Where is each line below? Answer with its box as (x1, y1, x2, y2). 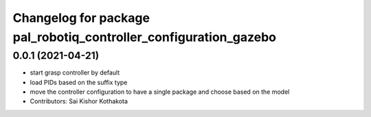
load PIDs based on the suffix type (30, 78, 128, 86)
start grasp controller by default (30, 68, 120, 77)
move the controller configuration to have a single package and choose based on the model (30, 88, 290, 96)
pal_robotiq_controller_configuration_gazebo (12, 29, 277, 44)
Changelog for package (12, 10, 150, 25)
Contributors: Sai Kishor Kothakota (30, 97, 128, 105)
